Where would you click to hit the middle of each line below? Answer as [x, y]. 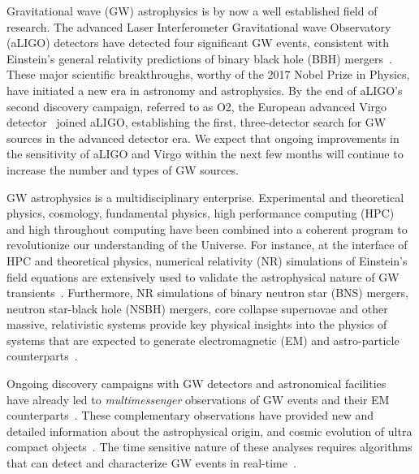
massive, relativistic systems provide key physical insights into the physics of [197, 324]
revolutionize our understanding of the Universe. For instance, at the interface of [207, 245]
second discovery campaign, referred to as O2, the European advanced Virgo [197, 106]
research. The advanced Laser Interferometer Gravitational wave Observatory [199, 26]
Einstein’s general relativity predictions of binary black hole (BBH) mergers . [199, 58]
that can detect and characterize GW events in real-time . [151, 463]
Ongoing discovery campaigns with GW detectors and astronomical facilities [197, 384]
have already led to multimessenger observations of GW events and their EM [198, 399]
